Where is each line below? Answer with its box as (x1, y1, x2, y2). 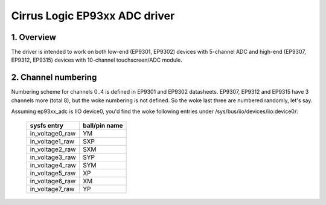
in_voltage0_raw (30, 129, 76, 137)
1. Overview (11, 32, 57, 42)
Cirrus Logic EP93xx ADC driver (11, 9, 175, 22)
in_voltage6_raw (30, 177, 76, 185)
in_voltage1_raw (30, 137, 75, 145)
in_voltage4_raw (30, 161, 77, 169)
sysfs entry (30, 121, 63, 129)
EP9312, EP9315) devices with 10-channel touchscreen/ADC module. (11, 56, 182, 63)
